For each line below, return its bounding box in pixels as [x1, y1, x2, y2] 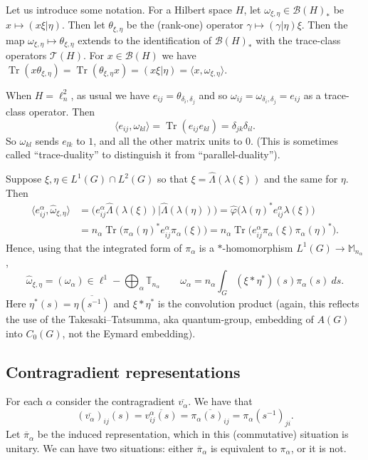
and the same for [263, 171, 338, 186]
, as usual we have [70, 87, 149, 102]
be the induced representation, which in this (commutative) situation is [37, 426, 349, 441]
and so [199, 87, 228, 102]
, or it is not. [290, 440, 347, 455]
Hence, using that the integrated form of [6, 240, 182, 255]
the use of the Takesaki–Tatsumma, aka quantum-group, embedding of [6, 312, 314, 327]
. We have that [188, 394, 253, 409]
